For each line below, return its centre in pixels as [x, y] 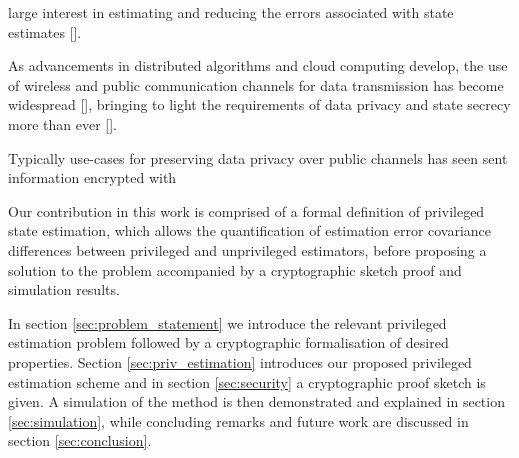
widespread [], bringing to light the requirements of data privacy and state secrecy [259, 104]
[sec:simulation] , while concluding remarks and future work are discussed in [238, 420]
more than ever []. [62, 123]
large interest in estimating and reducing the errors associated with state [231, 12]
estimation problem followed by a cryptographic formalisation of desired [228, 342]
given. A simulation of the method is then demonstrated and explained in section [256, 401]
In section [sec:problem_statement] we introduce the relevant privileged [227, 322]
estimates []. [45, 31]
